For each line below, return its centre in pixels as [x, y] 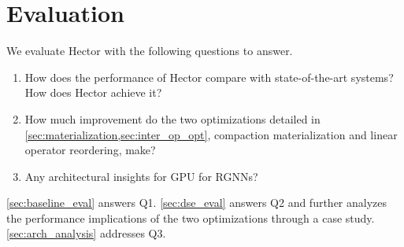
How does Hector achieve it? [93, 92]
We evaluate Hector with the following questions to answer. [150, 51]
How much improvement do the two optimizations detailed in [172, 118]
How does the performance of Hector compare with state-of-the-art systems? [209, 77]
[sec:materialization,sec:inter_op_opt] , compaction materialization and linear [211, 134]
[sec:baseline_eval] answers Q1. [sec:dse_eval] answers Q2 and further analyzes [197, 203]
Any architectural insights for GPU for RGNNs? [141, 176]
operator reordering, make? [90, 150]
